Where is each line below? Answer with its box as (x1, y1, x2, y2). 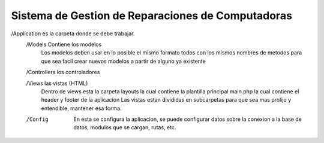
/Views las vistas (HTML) (26, 80, 88, 87)
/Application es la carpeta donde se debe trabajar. (11, 30, 135, 37)
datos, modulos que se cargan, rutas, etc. (73, 124, 176, 131)
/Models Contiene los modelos (26, 41, 102, 48)
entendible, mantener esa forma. (41, 105, 122, 112)
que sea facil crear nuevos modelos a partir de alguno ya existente (41, 57, 206, 65)
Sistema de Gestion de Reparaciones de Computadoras (11, 9, 292, 22)
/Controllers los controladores (26, 69, 100, 76)
